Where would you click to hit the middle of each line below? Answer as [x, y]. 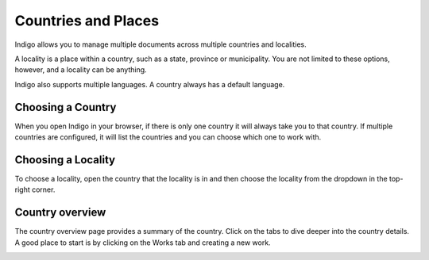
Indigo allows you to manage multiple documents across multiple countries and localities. [161, 44]
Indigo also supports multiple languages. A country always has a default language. [150, 84]
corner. [44, 189]
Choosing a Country [66, 107]
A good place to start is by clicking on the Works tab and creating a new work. [143, 243]
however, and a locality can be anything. [81, 70]
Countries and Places [87, 21]
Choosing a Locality [65, 160]
